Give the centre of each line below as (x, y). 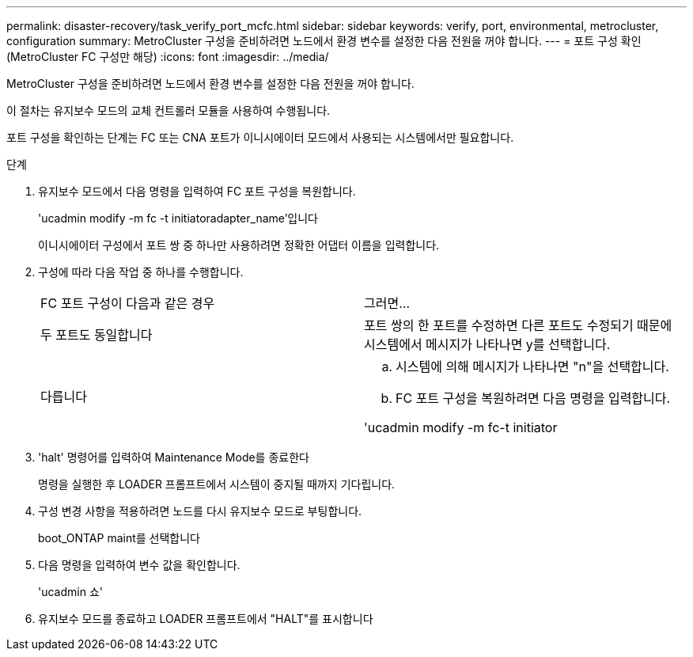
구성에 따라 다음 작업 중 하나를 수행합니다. (141, 272)
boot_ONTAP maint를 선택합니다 (119, 538)
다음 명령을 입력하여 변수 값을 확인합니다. (139, 565)
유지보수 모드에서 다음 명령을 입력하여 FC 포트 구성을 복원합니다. (197, 191)
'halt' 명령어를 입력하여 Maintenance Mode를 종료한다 (174, 457)
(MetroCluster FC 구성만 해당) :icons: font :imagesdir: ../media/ (168, 57)
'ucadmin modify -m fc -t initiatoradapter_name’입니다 (178, 218)
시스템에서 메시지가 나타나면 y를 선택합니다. (487, 344)
